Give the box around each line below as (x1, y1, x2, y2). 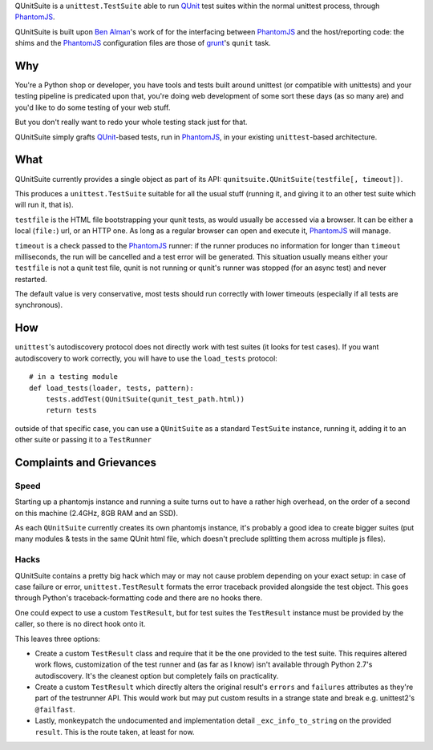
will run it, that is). (14, 200, 74, 210)
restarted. (14, 274, 47, 284)
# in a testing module (29, 373, 119, 381)
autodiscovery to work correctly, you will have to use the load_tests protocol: (14, 353, 278, 363)
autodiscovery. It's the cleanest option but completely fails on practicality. (34, 671, 279, 680)
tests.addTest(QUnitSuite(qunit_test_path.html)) (45, 394, 245, 404)
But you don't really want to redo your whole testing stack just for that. (14, 117, 248, 127)
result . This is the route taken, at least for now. (34, 727, 195, 736)
